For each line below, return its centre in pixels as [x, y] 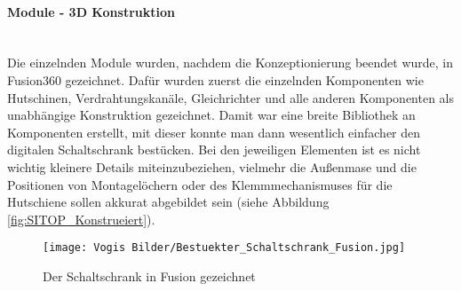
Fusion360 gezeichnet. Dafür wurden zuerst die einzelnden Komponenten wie [215, 79]
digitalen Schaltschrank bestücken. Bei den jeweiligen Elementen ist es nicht [214, 149]
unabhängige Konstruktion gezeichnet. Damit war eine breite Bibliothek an [211, 115]
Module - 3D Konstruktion [91, 11]
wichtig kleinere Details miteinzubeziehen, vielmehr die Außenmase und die [212, 166]
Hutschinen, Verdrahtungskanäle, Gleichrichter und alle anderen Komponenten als [231, 97]
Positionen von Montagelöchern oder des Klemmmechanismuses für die [200, 184]
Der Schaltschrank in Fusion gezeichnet [149, 275]
